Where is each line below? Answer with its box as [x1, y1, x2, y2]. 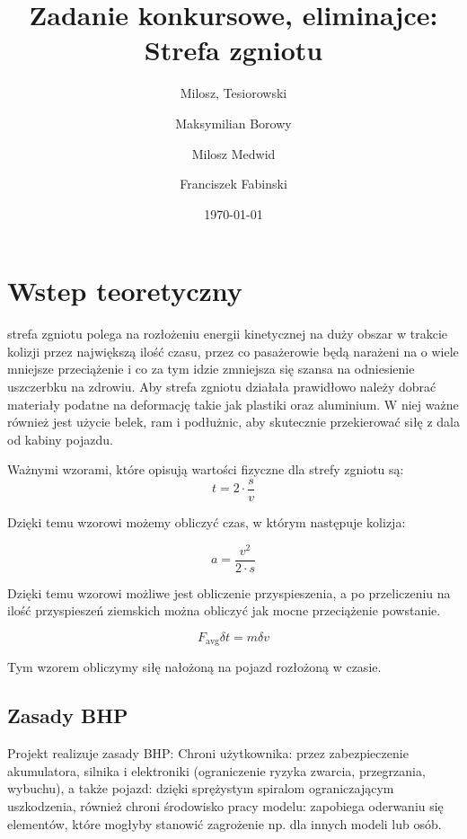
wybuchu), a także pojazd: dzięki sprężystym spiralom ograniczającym [7, 779, 394, 798]
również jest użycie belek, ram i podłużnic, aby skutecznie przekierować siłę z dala [7, 412, 461, 431]
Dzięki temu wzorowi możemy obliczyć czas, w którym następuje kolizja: [7, 513, 406, 532]
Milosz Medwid [191, 144, 276, 163]
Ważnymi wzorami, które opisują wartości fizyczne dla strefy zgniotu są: [7, 460, 404, 479]
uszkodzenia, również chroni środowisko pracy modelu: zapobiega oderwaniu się [7, 796, 444, 815]
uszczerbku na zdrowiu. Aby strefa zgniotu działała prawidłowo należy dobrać [7, 377, 436, 395]
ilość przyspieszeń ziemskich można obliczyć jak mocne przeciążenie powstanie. [7, 601, 441, 620]
